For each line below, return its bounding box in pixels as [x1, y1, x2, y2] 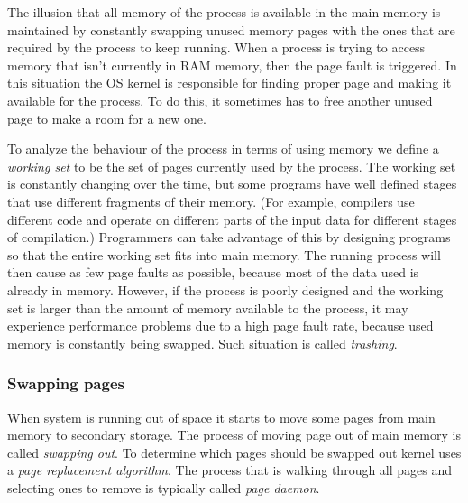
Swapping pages [7, 372, 124, 395]
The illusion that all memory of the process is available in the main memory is [7, 3, 441, 21]
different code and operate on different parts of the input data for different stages [7, 210, 457, 228]
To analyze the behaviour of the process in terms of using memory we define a [7, 139, 439, 158]
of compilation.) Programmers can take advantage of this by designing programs [7, 228, 451, 247]
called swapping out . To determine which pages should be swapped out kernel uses [7, 442, 462, 461]
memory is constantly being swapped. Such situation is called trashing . [7, 333, 398, 352]
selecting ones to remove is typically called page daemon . [7, 478, 320, 497]
